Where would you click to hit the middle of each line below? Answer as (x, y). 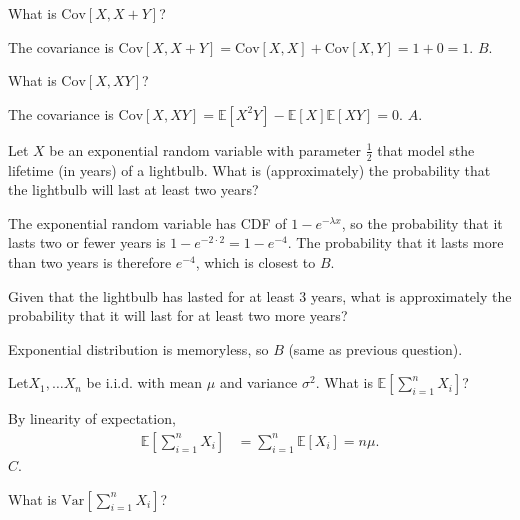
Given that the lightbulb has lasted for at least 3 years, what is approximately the (260, 295)
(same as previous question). (375, 348)
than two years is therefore (90, 261)
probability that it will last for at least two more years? (178, 315)
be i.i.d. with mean (144, 382)
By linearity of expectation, (92, 418)
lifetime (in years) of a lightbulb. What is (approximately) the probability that (249, 169)
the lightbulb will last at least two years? (133, 189)
